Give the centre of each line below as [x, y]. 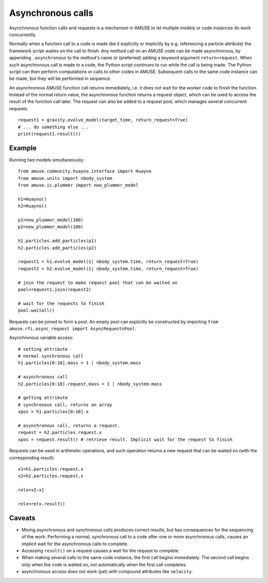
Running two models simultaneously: [47, 160]
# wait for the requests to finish [61, 303]
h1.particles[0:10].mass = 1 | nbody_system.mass [80, 363]
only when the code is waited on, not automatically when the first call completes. [104, 565]
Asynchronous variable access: [41, 337]
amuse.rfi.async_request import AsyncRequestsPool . [73, 329]
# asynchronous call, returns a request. [69, 425]
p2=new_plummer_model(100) [51, 227]
